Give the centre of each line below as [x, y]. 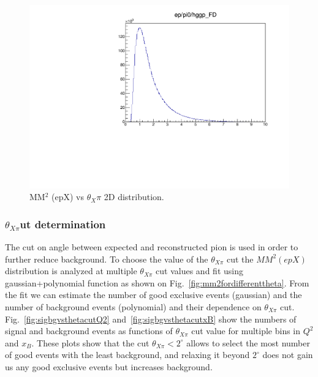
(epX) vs [68, 197]
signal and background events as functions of [89, 331]
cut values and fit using [199, 271]
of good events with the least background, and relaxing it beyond [127, 355]
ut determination [63, 224]
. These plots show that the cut [90, 342]
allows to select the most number [248, 342]
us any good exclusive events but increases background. [109, 367]
